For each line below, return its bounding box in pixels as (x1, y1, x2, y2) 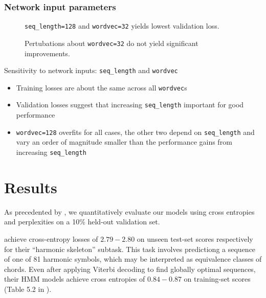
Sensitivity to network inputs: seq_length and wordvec (4, 65, 178, 76)
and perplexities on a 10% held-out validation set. (4, 216, 160, 227)
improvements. (25, 48, 70, 58)
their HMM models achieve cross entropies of (4, 273, 145, 284)
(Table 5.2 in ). (4, 283, 52, 294)
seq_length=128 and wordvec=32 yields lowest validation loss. (25, 20, 219, 31)
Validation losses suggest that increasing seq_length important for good (16, 99, 244, 110)
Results (4, 176, 57, 197)
